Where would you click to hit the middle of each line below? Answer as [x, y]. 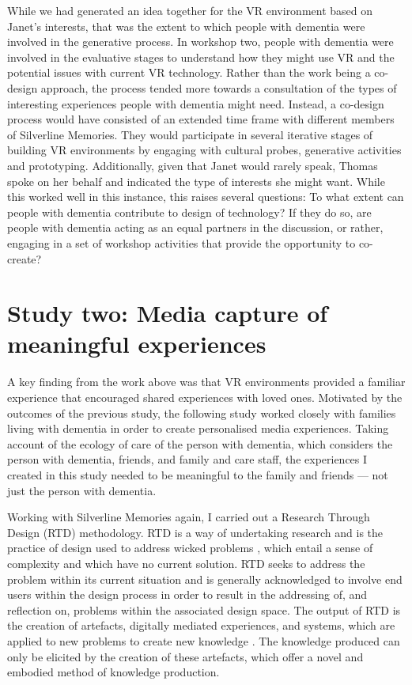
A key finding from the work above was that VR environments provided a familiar [206, 382]
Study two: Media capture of [168, 313]
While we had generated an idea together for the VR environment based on [190, 10]
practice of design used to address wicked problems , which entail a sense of [190, 548]
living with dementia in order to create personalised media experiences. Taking [198, 428]
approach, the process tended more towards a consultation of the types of [219, 87]
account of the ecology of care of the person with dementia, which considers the [200, 443]
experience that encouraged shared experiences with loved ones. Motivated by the [205, 397]
